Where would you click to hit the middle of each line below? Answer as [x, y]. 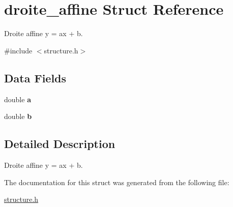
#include [18, 50]
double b [18, 116]
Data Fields [35, 78]
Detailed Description [60, 144]
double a [18, 99]
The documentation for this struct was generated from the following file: [117, 182]
